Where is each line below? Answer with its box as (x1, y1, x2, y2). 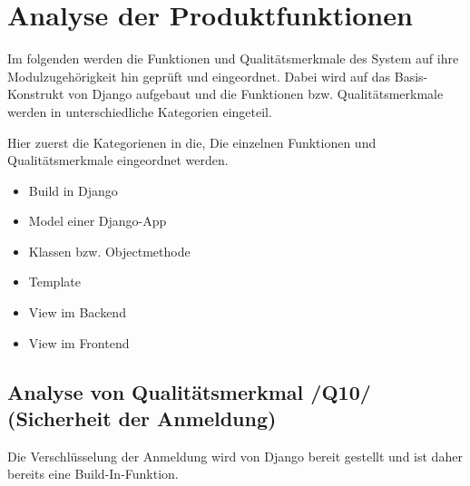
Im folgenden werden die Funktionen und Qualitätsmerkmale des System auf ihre (7, 49, 459, 68)
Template (28, 272, 81, 291)
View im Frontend (28, 333, 130, 352)
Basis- (394, 66, 428, 85)
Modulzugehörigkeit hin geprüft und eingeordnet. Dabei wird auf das (7, 66, 391, 85)
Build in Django (28, 180, 118, 199)
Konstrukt (7, 84, 64, 103)
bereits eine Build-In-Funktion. (7, 464, 179, 483)
